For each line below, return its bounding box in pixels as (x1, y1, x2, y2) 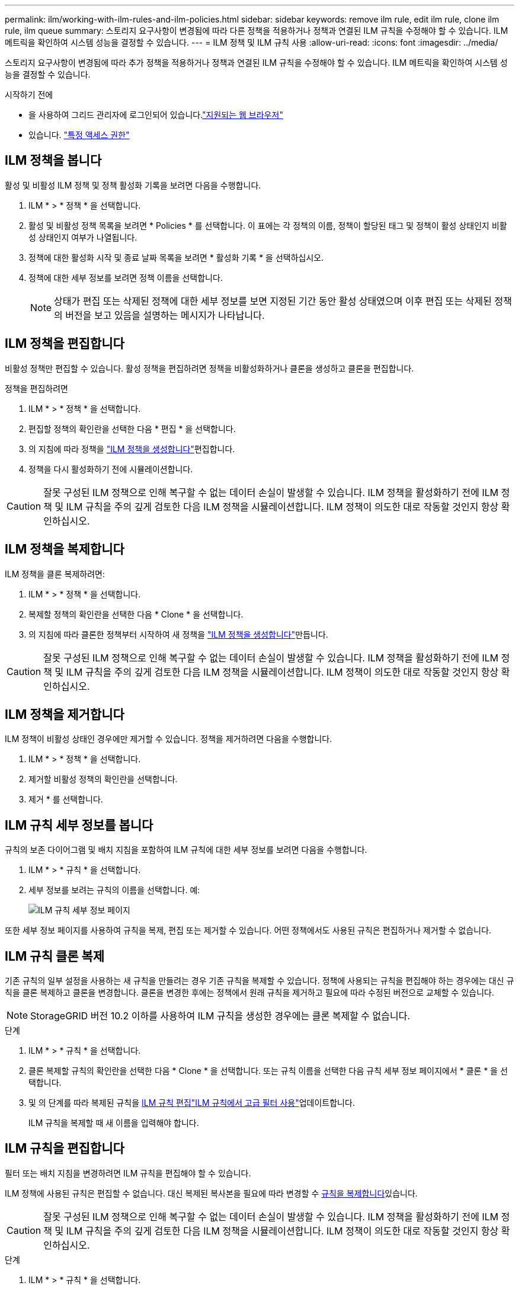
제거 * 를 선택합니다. (28, 794, 103, 805)
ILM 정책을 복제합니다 (5, 542, 124, 557)
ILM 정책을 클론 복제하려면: (5, 568, 105, 579)
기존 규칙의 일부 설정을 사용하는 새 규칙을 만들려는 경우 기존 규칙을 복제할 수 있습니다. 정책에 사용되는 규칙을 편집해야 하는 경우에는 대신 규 (5, 975, 514, 986)
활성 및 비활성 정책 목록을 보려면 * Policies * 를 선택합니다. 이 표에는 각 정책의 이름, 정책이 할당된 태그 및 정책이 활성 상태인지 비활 (28, 220, 507, 231)
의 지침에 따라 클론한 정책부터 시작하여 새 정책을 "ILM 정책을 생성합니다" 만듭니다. (28, 629, 328, 639)
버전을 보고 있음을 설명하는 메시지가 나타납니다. (65, 309, 265, 321)
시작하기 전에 (5, 89, 53, 100)
